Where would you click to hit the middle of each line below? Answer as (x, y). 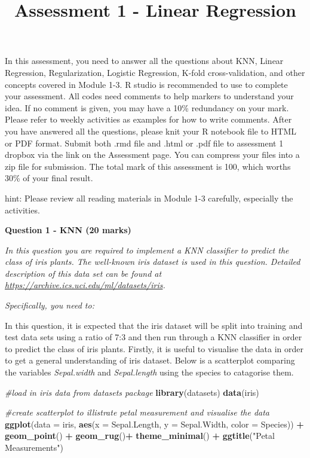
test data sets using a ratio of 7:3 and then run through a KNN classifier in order (154, 337)
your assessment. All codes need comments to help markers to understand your (149, 96)
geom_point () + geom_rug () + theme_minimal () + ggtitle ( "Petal (140, 436)
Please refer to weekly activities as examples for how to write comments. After (148, 119)
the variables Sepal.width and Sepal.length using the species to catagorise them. (149, 372)
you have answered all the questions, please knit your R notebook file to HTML (151, 131)
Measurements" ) (34, 447)
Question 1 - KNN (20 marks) (68, 230)
